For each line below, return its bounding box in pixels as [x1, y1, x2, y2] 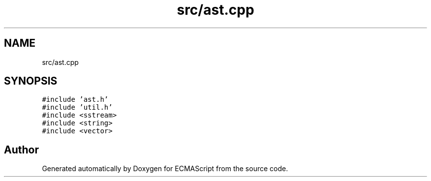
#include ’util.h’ [42, 103, 113, 112]
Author [4, 143, 39, 156]
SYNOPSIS [4, 75, 58, 88]
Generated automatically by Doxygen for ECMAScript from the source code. [42, 164, 288, 173]
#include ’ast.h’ [42, 95, 109, 104]
